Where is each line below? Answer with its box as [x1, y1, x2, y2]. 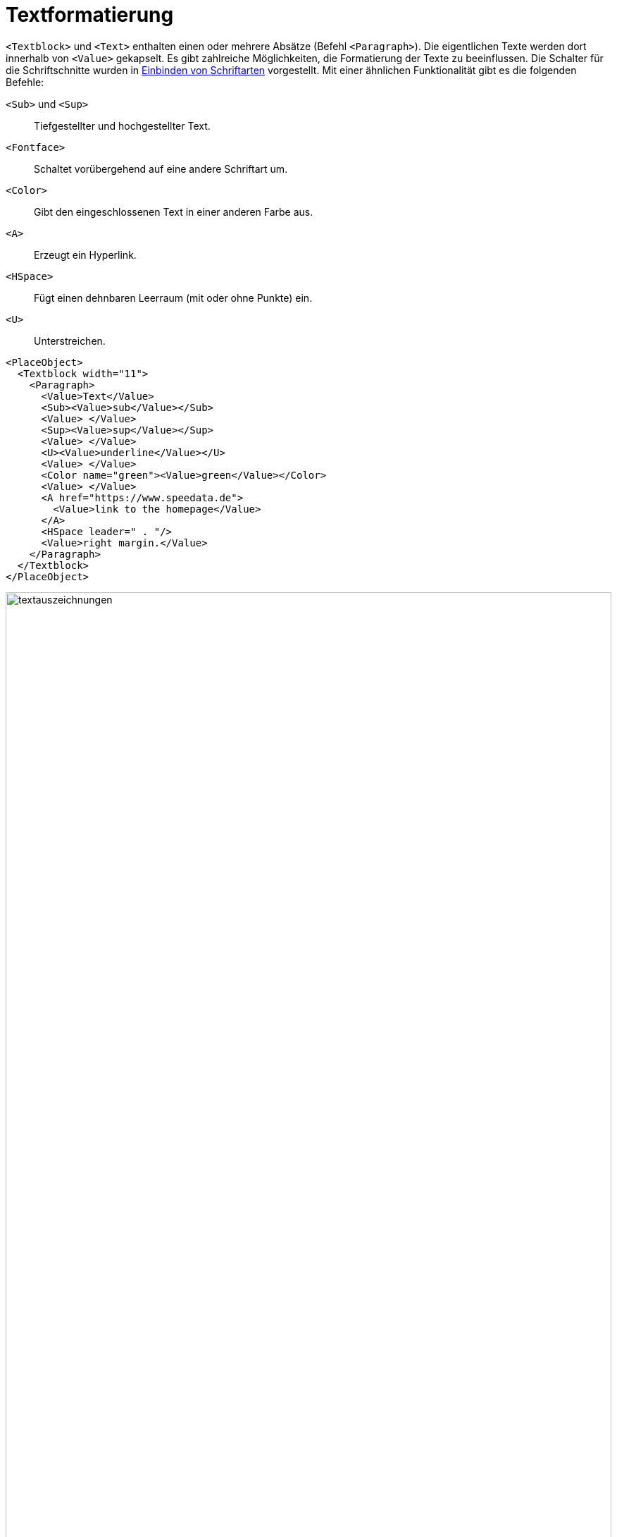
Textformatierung [6, 3, 174, 27]
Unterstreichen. [34, 334, 106, 347]
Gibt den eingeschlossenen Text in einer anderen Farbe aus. [34, 205, 313, 218]
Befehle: [6, 75, 44, 88]
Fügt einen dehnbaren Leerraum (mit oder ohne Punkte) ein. [34, 291, 313, 304]
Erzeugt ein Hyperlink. [34, 248, 137, 261]
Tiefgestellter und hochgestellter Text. [34, 119, 211, 132]
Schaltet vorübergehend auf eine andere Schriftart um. [34, 162, 288, 175]
